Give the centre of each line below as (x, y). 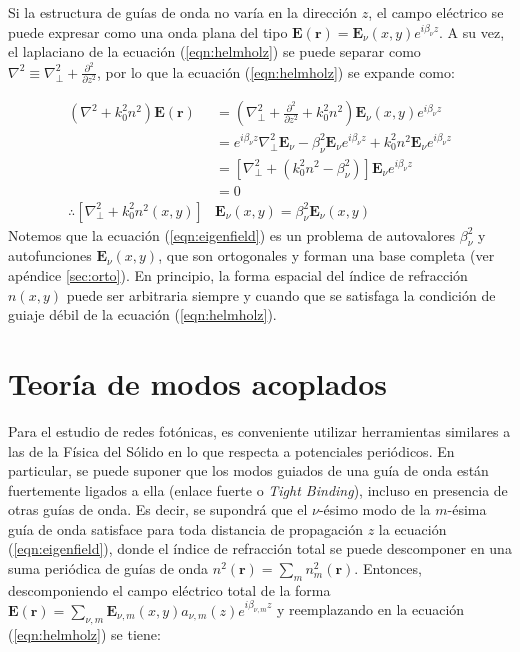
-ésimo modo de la (374, 509)
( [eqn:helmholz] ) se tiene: (84, 633)
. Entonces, (388, 568)
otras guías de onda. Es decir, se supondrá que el (158, 509)
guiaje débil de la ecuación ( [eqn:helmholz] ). (142, 314)
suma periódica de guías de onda (108, 568)
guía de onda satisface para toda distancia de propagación (185, 528)
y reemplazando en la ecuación (371, 609)
